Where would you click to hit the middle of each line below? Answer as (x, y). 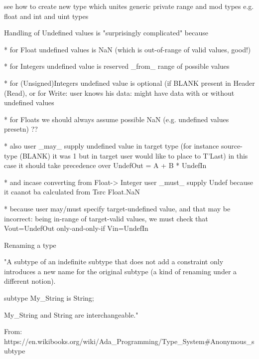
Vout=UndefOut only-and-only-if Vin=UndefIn (76, 228)
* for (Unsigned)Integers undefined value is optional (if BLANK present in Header (129, 83)
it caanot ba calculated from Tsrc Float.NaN (72, 192)
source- (232, 145)
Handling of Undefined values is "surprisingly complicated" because (106, 33)
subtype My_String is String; (49, 298)
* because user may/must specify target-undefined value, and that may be (117, 208)
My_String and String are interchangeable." (71, 314)
